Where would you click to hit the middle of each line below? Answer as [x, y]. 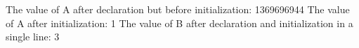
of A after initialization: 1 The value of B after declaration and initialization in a [179, 23]
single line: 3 [33, 37]
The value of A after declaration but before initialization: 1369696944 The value [178, 9]
